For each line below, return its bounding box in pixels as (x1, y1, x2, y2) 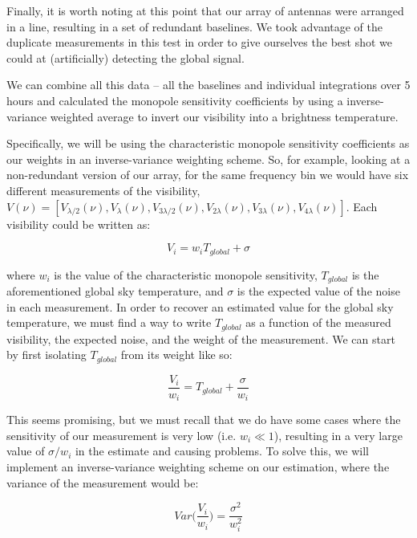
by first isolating (6, 346, 87, 363)
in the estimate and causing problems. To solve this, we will (75, 442, 369, 459)
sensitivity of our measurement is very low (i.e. (6, 426, 237, 443)
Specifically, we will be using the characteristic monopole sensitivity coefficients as (6, 135, 410, 152)
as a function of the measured (245, 314, 391, 331)
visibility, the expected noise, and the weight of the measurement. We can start (6, 330, 395, 347)
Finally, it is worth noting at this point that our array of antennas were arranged (6, 2, 404, 18)
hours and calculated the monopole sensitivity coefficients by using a (6, 92, 343, 108)
